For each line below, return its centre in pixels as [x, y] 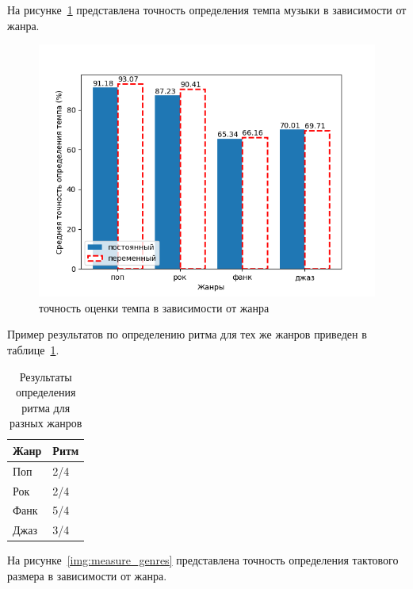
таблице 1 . [33, 349]
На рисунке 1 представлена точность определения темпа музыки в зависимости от [207, 10]
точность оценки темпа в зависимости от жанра [154, 307]
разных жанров [46, 423]
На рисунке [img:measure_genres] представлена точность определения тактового [203, 560]
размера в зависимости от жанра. [87, 576]
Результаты [46, 376]
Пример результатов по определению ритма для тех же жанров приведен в [187, 334]
